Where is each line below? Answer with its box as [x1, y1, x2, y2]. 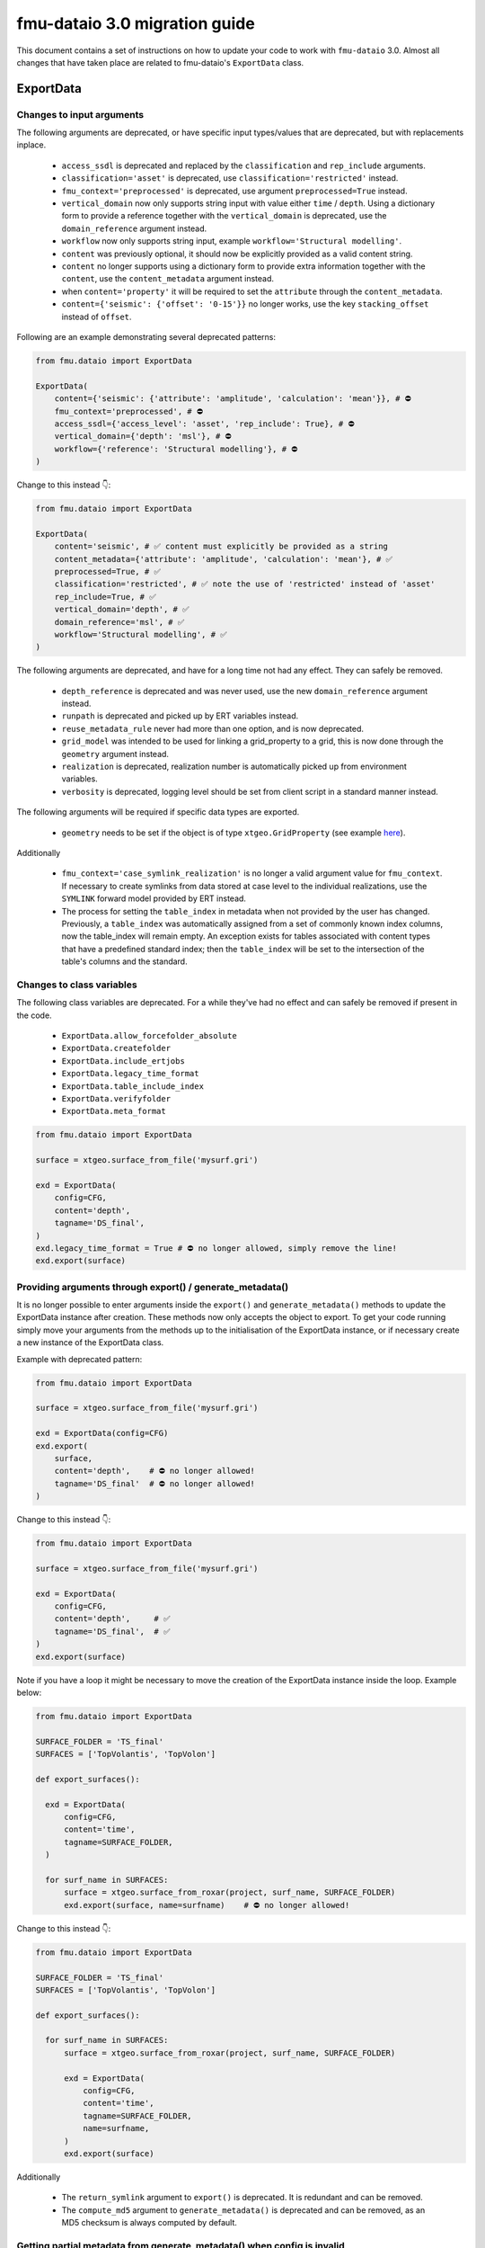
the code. [16, 1010, 53, 1021]
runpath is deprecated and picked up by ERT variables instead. [61, 710, 299, 721]
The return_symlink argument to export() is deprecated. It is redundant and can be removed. [61, 2192, 424, 2203]
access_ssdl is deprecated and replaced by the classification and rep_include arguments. [61, 160, 426, 171]
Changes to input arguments [16, 108, 144, 120]
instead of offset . [61, 311, 132, 322]
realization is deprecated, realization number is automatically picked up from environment [61, 761, 408, 772]
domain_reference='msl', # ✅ [54, 617, 185, 627]
